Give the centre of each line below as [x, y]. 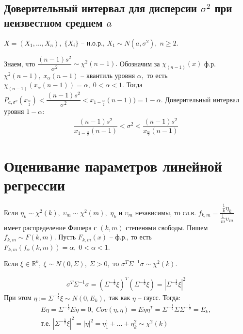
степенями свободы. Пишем [167, 227]
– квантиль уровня [108, 75]
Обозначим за [140, 63]
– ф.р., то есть [130, 237]
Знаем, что [20, 63]
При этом [18, 297]
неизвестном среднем [53, 22]
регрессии [35, 185]
